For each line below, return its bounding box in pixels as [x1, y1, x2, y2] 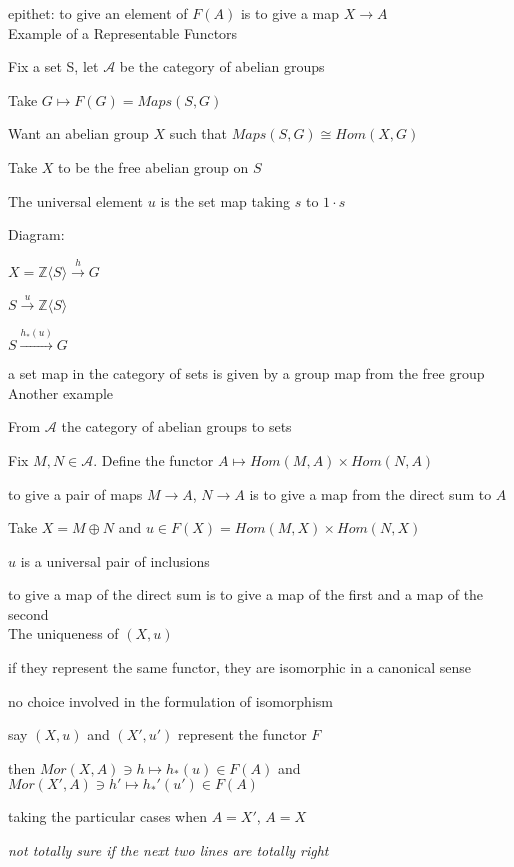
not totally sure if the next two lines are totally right [8, 840, 329, 861]
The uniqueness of [8, 623, 119, 644]
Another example [8, 382, 114, 403]
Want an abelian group [8, 123, 149, 144]
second [8, 603, 49, 624]
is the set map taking [160, 190, 291, 211]
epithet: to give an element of [8, 3, 188, 23]
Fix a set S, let [8, 56, 99, 77]
